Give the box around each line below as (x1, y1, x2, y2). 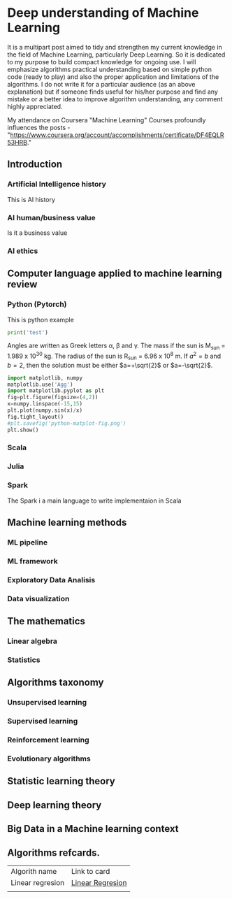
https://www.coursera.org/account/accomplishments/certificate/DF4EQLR (10, 131, 224, 139)
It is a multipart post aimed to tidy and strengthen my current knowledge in (7, 43, 222, 51)
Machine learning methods (7, 517, 127, 528)
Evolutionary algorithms (7, 754, 91, 763)
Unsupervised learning (7, 698, 87, 707)
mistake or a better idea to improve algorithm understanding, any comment (7, 94, 223, 103)
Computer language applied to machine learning (7, 268, 222, 280)
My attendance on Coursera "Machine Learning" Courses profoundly (7, 115, 206, 124)
